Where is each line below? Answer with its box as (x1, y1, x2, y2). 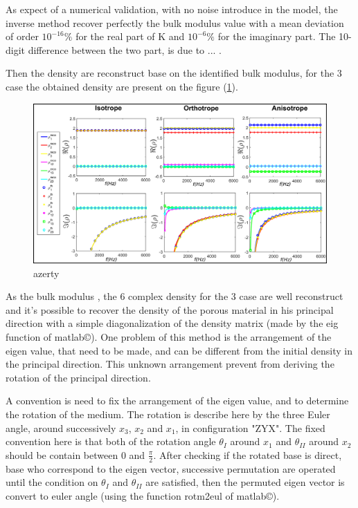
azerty (33, 265, 60, 280)
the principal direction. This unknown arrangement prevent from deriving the (6, 357, 334, 371)
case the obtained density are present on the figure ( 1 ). (6, 79, 238, 93)
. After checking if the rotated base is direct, (153, 447, 342, 462)
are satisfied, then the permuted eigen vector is (145, 475, 345, 489)
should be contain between (6, 447, 118, 462)
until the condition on (6, 475, 98, 489)
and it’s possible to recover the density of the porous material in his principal (6, 302, 334, 317)
